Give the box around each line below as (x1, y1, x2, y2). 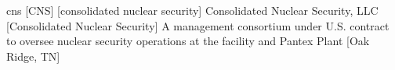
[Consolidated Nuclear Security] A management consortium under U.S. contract (6, 17, 390, 33)
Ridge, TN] (6, 47, 60, 64)
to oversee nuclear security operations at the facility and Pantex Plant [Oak (6, 33, 370, 49)
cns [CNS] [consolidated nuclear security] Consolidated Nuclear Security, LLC (6, 2, 379, 18)
